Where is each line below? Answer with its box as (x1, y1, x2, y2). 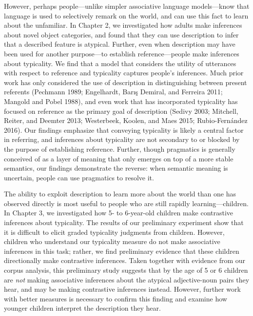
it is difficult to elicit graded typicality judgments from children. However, (4, 227, 225, 237)
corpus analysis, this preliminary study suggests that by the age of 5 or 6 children (4, 265, 248, 275)
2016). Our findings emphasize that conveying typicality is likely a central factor (4, 124, 244, 135)
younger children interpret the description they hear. (4, 303, 161, 313)
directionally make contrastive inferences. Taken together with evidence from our (4, 255, 246, 265)
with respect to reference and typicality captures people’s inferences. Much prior (4, 68, 244, 78)
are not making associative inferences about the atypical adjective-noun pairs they (4, 274, 250, 284)
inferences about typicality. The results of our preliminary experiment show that (4, 217, 244, 228)
